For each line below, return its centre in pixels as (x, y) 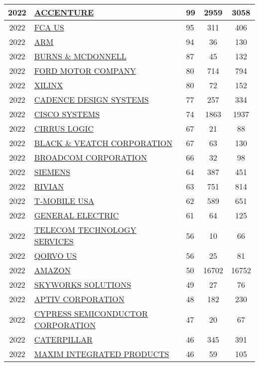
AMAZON (52, 270)
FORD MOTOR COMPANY (85, 71)
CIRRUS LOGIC (64, 128)
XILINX (49, 85)
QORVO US (55, 256)
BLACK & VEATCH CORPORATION (103, 143)
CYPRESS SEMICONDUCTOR (91, 313)
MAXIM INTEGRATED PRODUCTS (102, 354)
